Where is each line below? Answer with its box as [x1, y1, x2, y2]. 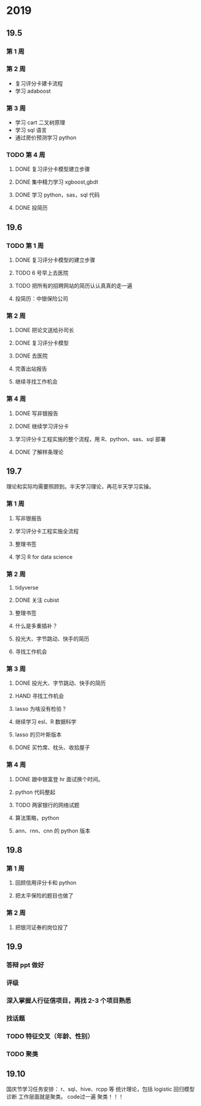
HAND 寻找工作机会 [14, 692, 65, 700]
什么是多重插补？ [14, 622, 58, 630]
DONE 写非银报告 [14, 410, 59, 417]
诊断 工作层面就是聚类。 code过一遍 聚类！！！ [6, 1093, 124, 1101]
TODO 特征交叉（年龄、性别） [6, 1031, 94, 1040]
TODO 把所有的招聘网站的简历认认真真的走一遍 [14, 282, 133, 290]
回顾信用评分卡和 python [14, 879, 77, 887]
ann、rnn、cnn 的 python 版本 [14, 827, 91, 834]
